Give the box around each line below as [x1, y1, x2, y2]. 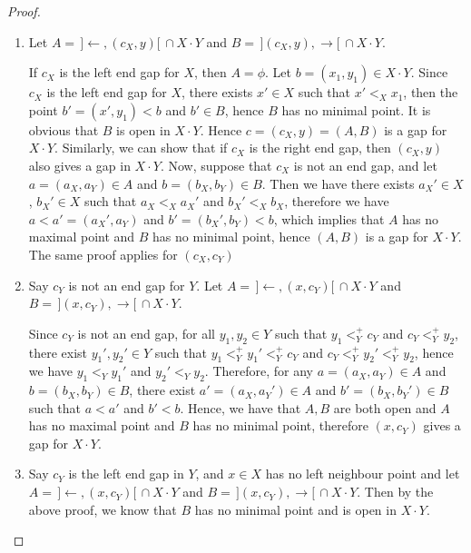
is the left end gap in [68, 464, 184, 483]
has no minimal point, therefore [192, 416, 368, 435]
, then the [403, 83, 458, 102]
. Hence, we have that [180, 398, 301, 417]
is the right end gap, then [249, 138, 391, 157]
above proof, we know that [28, 499, 177, 518]
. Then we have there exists [261, 173, 415, 193]
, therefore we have [284, 192, 389, 211]
